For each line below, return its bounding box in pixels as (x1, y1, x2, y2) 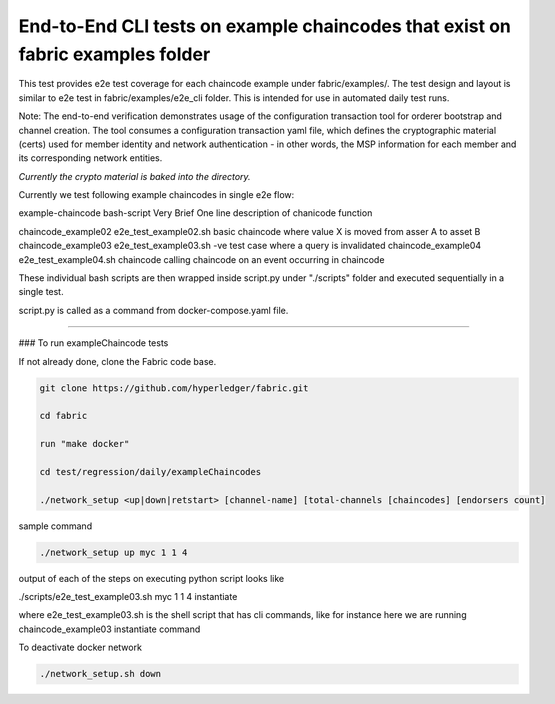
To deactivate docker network (18, 641, 142, 654)
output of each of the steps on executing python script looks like (18, 572, 285, 584)
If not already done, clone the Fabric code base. (18, 355, 217, 367)
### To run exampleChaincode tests (18, 337, 169, 349)
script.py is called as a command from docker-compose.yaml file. (18, 304, 289, 316)
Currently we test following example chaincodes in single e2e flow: (18, 189, 295, 201)
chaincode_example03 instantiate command (18, 623, 201, 635)
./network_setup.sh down (39, 668, 162, 680)
